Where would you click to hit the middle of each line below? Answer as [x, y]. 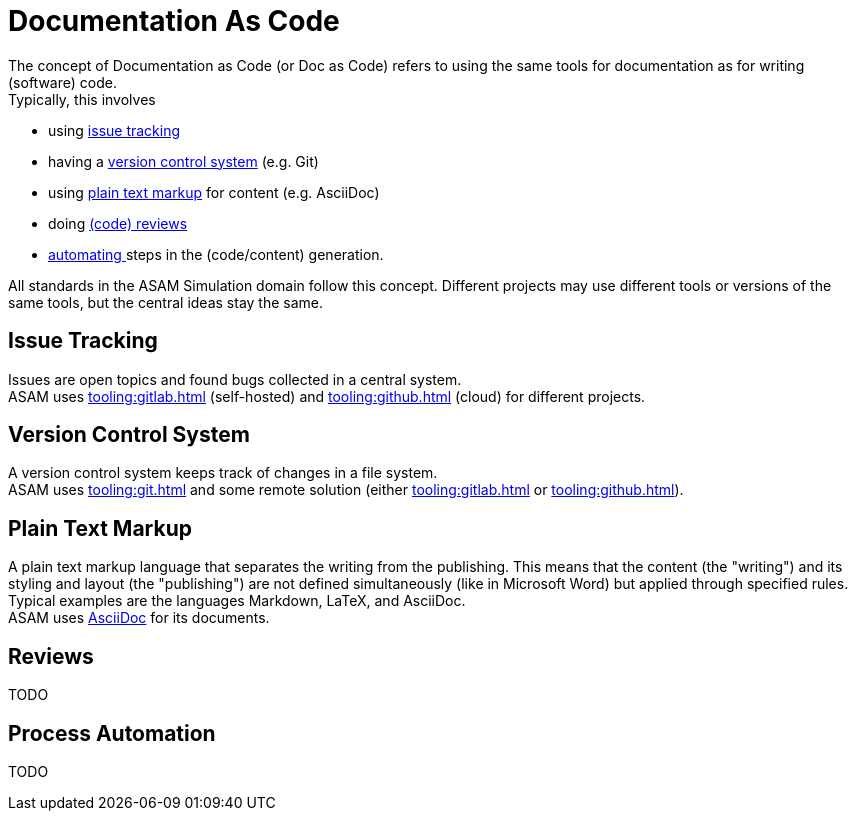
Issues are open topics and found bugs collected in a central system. [235, 379]
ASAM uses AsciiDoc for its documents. [139, 618]
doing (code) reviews [118, 223]
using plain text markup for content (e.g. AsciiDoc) [214, 192]
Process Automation [112, 733]
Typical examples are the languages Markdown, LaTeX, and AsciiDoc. [237, 601]
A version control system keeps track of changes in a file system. [223, 473]
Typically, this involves [82, 99]
